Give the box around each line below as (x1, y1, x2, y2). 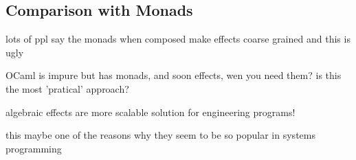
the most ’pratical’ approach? (5, 81, 129, 95)
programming (5, 141, 62, 155)
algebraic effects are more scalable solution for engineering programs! (5, 104, 296, 119)
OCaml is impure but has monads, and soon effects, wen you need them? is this (5, 68, 342, 82)
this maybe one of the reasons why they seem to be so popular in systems (5, 128, 315, 142)
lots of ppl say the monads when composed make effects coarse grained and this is (5, 32, 351, 46)
